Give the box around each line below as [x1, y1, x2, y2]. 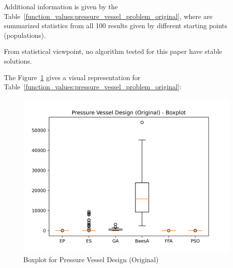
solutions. [4, 55, 32, 66]
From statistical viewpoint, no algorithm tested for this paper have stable [4, 46, 222, 56]
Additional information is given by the [4, 1, 118, 11]
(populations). [4, 30, 46, 40]
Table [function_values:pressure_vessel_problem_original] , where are [4, 11, 213, 21]
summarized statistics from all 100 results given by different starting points [4, 20, 228, 31]
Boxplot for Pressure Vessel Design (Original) [23, 254, 159, 265]
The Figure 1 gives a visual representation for [4, 72, 141, 82]
